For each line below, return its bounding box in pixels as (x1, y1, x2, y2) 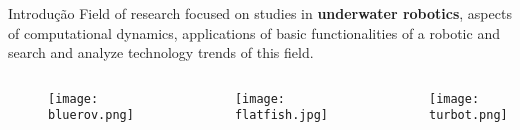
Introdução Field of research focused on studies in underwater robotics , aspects (8, 3, 512, 23)
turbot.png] (428, 108, 508, 123)
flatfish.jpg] (234, 108, 328, 123)
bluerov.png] (48, 108, 134, 123)
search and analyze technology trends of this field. (8, 42, 314, 63)
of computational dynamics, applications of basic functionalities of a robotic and (8, 22, 500, 43)
